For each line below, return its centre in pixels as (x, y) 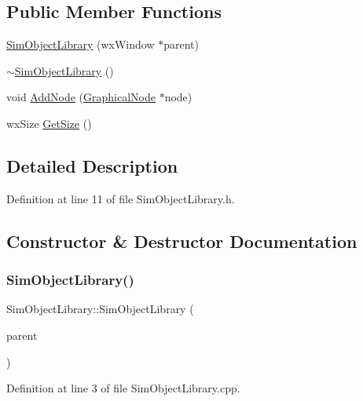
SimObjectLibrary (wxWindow (81, 44)
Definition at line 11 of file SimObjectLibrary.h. (121, 198)
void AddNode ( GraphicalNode (81, 97)
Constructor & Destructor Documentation (182, 241)
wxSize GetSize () (49, 123)
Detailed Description (92, 165)
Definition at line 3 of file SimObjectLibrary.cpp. (123, 388)
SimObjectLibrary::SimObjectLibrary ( (100, 309)
